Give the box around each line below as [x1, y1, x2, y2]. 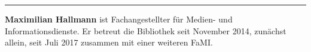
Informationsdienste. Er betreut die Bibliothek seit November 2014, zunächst [5, 24, 286, 37]
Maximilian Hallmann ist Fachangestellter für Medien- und [5, 13, 233, 25]
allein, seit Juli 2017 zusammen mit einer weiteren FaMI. [5, 36, 213, 48]
